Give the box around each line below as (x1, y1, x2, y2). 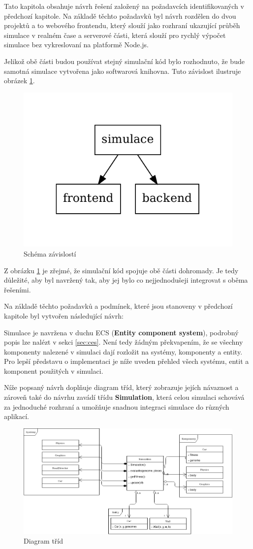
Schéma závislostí (24, 248, 76, 258)
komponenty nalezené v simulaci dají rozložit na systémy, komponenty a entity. (4, 346, 243, 356)
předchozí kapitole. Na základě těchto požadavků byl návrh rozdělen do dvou (4, 10, 236, 21)
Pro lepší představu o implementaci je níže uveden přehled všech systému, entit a (4, 356, 249, 366)
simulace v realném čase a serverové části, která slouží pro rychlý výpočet (4, 30, 226, 40)
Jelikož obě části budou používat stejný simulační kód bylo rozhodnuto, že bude (4, 56, 245, 66)
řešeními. (4, 284, 31, 294)
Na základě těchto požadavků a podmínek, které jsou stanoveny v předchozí (4, 301, 233, 311)
